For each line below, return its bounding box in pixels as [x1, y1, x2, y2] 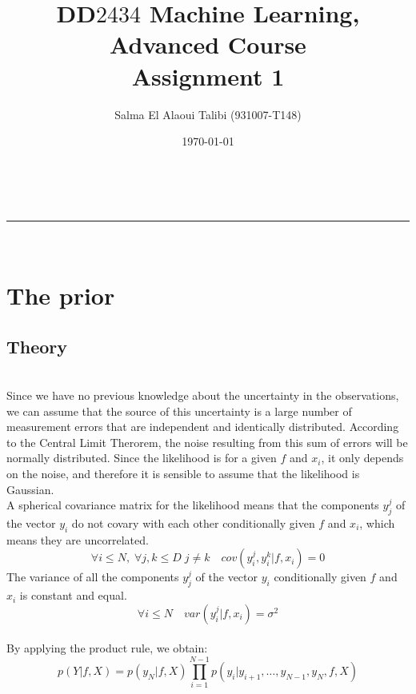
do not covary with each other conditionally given [71, 515, 315, 531]
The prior [6, 279, 115, 312]
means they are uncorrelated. [6, 531, 149, 548]
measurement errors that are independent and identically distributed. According [6, 418, 399, 435]
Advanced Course [110, 28, 306, 61]
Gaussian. [6, 481, 54, 497]
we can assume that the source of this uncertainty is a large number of [6, 402, 352, 419]
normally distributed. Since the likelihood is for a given [6, 449, 277, 466]
